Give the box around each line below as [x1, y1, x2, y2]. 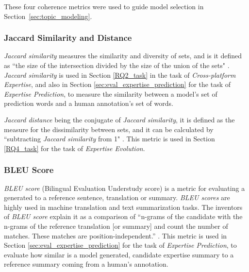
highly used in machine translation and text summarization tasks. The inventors [4, 202, 243, 212]
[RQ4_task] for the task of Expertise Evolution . [4, 143, 145, 153]
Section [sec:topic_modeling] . [4, 11, 92, 21]
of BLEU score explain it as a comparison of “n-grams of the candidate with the [4, 211, 243, 221]
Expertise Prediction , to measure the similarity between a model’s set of [4, 88, 217, 99]
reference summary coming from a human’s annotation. [4, 259, 168, 269]
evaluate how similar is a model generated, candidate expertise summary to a [4, 249, 234, 259]
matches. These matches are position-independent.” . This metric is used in [4, 230, 227, 240]
